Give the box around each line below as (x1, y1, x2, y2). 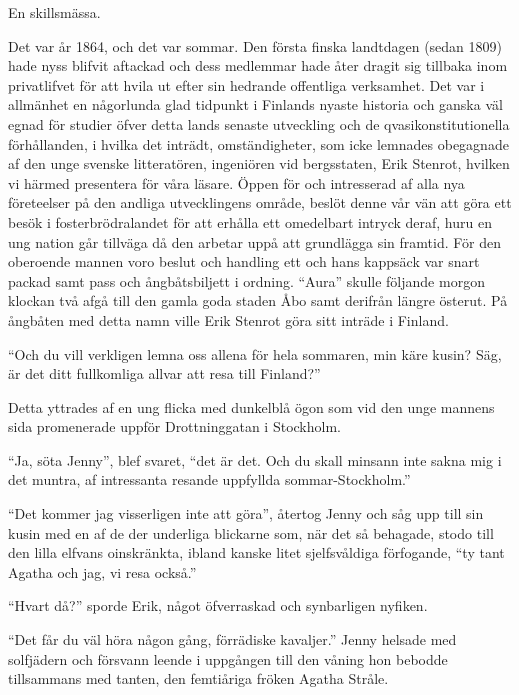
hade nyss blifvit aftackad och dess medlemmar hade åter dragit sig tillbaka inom (8, 55, 508, 76)
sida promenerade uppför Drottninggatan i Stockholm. (8, 416, 341, 437)
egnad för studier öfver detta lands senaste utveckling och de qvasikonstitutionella (8, 113, 510, 134)
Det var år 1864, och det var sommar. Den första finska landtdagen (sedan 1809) (8, 35, 502, 56)
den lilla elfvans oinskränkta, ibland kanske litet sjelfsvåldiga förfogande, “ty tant (8, 542, 505, 563)
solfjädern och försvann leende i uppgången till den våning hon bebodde (8, 648, 448, 669)
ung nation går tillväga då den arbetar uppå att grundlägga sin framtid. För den (8, 231, 502, 252)
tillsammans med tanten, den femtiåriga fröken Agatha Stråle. (8, 668, 389, 689)
